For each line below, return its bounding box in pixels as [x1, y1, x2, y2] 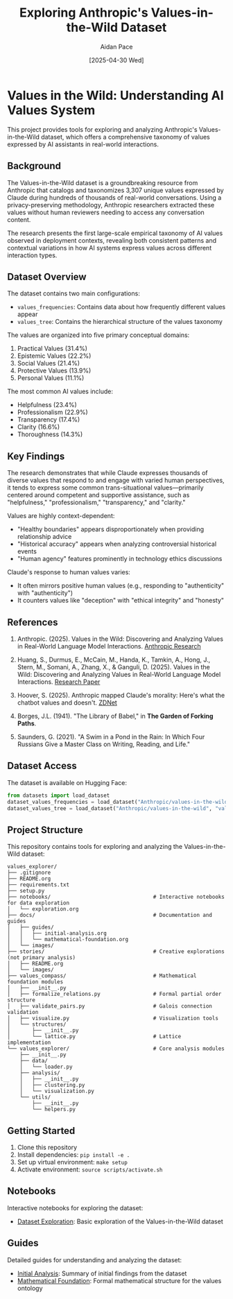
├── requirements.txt [7, 881, 70, 888]
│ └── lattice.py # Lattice [7, 1033, 182, 1040]
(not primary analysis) [7, 954, 76, 961]
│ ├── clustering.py [19, 1082, 85, 1089]
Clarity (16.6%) [17, 423, 60, 431]
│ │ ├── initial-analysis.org [7, 930, 107, 937]
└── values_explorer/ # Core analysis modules [7, 1045, 225, 1052]
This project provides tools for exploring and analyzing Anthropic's [7, 125, 198, 133]
